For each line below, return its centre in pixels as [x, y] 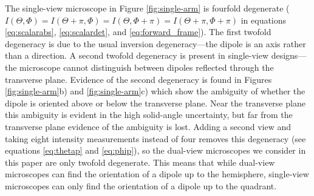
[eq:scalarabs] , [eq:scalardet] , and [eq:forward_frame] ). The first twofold [138, 32]
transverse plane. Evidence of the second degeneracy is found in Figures [138, 79]
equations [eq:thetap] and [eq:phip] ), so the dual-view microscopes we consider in [155, 150]
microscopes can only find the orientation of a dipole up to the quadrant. [141, 185]
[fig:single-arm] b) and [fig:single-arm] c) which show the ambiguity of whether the [155, 91]
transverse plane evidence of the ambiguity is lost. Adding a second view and [148, 126]
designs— [289, 55]
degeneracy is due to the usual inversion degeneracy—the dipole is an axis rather [155, 43]
